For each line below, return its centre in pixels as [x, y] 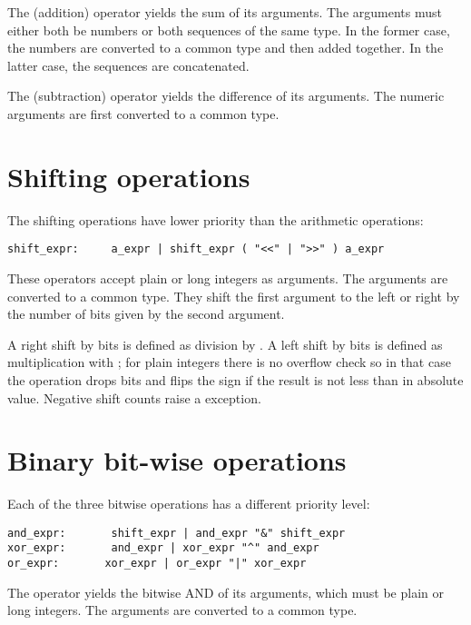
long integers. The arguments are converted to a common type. [182, 610]
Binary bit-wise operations [177, 460]
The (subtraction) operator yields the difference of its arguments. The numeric [226, 96]
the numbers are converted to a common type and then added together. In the [226, 48]
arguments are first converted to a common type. [143, 113]
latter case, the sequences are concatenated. [128, 65]
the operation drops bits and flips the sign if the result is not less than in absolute [235, 379]
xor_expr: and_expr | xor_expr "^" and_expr [163, 548]
